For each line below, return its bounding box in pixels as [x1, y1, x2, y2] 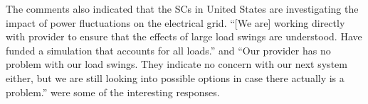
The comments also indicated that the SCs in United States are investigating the [6, 1, 359, 16]
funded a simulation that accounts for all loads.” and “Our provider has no [6, 42, 331, 57]
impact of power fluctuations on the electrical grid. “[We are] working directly [6, 15, 345, 30]
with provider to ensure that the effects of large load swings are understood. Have [6, 29, 362, 44]
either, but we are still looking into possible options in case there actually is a [6, 70, 345, 85]
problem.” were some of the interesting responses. [6, 84, 220, 99]
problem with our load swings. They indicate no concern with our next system [6, 57, 347, 71]
